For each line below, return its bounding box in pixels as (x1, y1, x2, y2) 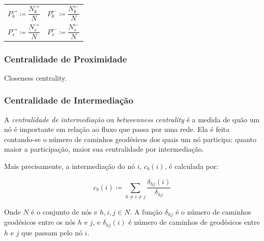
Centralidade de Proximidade (4, 52, 127, 65)
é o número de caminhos (175, 206, 251, 217)
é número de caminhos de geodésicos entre (128, 217, 260, 227)
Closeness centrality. (4, 72, 67, 83)
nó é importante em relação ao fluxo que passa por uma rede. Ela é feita (4, 124, 230, 134)
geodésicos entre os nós (4, 217, 76, 227)
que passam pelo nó (21, 227, 82, 237)
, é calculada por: (164, 161, 219, 171)
